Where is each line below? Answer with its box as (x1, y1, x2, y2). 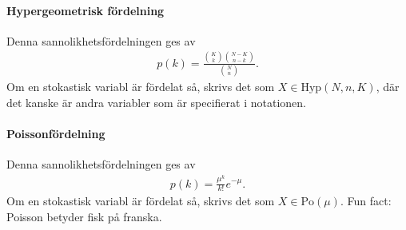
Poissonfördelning (6, 125, 105, 141)
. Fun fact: (340, 192, 392, 209)
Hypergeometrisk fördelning (6, 2, 165, 18)
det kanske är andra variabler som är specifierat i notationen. (6, 93, 306, 110)
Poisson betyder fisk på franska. (6, 208, 162, 224)
